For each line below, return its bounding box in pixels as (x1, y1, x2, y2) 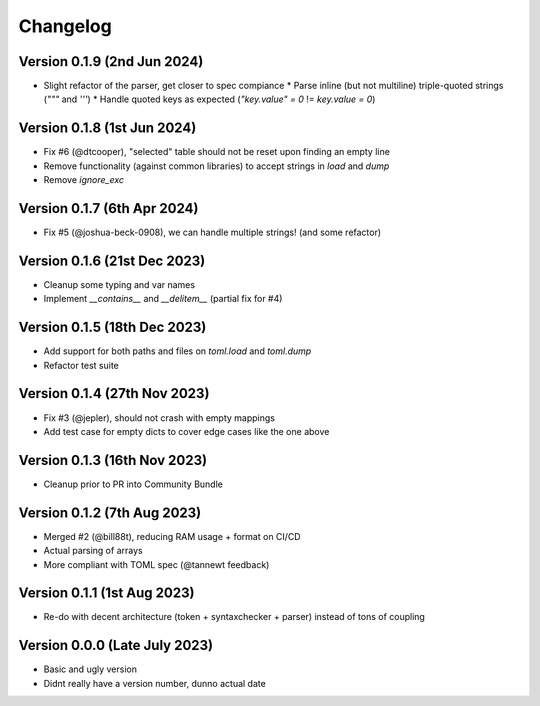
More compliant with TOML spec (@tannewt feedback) (43, 558, 270, 570)
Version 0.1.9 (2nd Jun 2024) (18, 53, 204, 70)
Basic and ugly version (43, 663, 137, 675)
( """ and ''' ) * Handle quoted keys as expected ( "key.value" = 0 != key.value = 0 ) (43, 93, 376, 105)
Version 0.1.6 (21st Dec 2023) (18, 252, 206, 269)
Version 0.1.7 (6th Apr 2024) (18, 200, 199, 217)
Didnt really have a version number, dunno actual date (43, 677, 267, 689)
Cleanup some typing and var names (43, 278, 195, 290)
